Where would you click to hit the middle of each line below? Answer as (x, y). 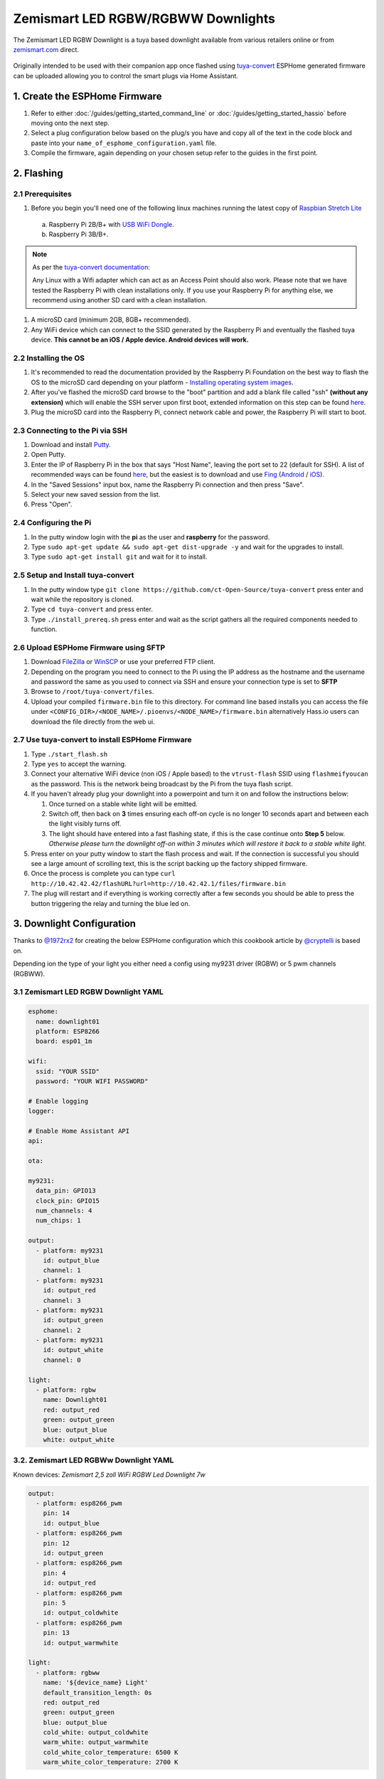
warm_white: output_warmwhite (96, 1742)
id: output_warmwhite (81, 1643)
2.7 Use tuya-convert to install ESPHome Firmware (102, 740)
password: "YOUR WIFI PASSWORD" (92, 1081)
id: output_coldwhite (81, 1613)
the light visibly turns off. (85, 824)
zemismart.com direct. (46, 49)
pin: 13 (57, 1633)
